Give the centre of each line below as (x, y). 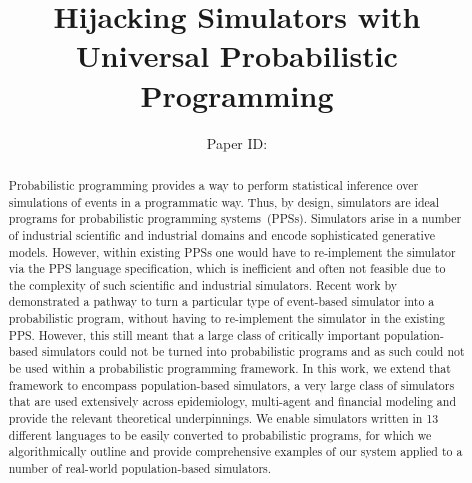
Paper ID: (237, 142)
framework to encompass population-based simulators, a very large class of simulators (231, 384)
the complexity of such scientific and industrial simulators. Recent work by (203, 284)
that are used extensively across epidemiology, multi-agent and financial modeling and (232, 401)
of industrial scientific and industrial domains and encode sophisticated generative (222, 234)
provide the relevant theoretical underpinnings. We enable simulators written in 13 (223, 418)
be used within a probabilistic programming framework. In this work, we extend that (229, 368)
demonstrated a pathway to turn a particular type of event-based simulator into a (221, 301)
